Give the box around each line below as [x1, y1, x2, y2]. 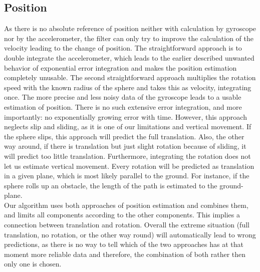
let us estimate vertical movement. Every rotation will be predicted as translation [4, 160, 254, 171]
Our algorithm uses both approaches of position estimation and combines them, [4, 199, 248, 210]
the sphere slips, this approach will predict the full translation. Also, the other [4, 131, 244, 141]
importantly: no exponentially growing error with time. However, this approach [4, 111, 247, 122]
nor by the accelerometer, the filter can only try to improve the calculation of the [4, 33, 253, 43]
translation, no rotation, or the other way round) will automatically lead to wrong [4, 229, 256, 239]
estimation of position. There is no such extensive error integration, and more [4, 101, 242, 112]
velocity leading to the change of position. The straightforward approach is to [4, 43, 242, 53]
